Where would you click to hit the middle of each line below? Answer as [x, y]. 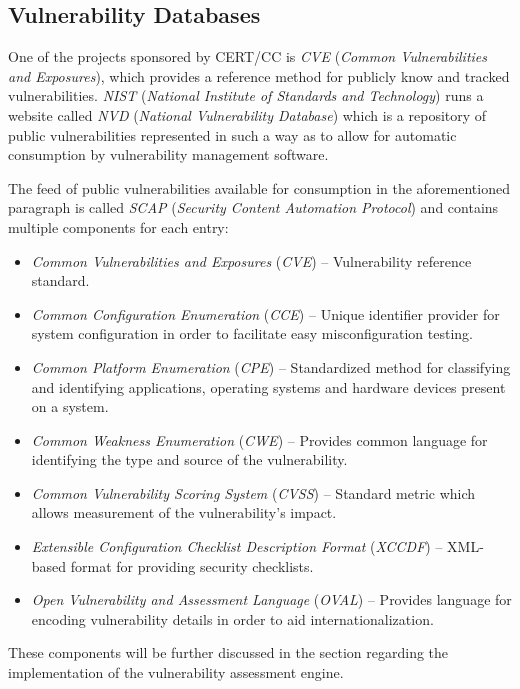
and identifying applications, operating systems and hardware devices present [268, 386]
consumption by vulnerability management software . [168, 154]
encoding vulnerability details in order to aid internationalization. [232, 618]
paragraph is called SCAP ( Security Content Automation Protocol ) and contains [253, 207]
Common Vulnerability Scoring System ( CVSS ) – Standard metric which [253, 492]
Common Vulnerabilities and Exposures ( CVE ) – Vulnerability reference [251, 260]
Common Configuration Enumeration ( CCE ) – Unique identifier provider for [265, 313]
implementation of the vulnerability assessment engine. [176, 672]
